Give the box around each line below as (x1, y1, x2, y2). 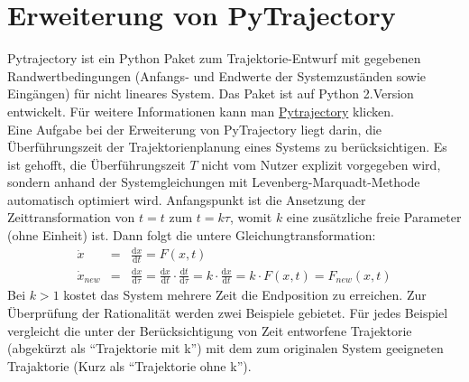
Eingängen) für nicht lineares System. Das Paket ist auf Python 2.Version (7, 84, 414, 103)
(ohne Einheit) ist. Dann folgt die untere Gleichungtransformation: (7, 226, 376, 245)
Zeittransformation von (7, 208, 135, 227)
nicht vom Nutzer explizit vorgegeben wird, (201, 154, 441, 173)
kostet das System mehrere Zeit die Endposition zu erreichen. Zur (63, 285, 427, 304)
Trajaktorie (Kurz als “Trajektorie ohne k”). (7, 356, 252, 375)
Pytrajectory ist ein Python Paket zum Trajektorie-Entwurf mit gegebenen (7, 49, 421, 68)
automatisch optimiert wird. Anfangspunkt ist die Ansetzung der (7, 190, 366, 209)
